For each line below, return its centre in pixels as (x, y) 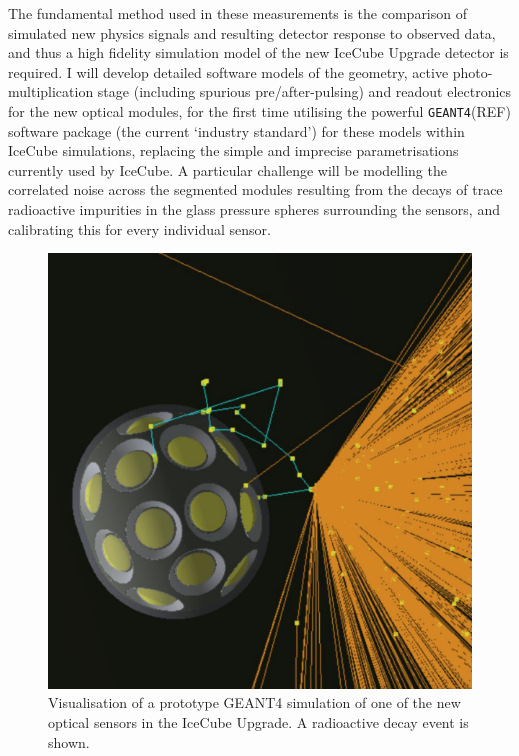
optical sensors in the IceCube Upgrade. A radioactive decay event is (258, 721)
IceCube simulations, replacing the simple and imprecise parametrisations (233, 150)
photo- (472, 71)
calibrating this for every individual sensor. (139, 228)
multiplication (51, 91)
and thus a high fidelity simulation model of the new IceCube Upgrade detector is (258, 52)
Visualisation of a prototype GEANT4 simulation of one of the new (254, 702)
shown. (69, 741)
